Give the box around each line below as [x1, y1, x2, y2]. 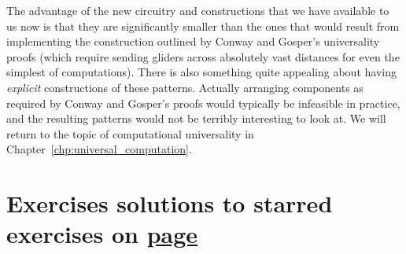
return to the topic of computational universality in [6, 125, 254, 142]
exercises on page [6, 218, 198, 250]
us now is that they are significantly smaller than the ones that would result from [6, 17, 400, 34]
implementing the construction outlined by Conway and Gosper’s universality [6, 33, 380, 50]
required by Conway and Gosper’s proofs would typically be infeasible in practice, [6, 94, 400, 111]
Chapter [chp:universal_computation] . [6, 141, 192, 157]
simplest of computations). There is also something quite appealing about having [6, 64, 397, 80]
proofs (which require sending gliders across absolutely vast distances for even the [6, 48, 400, 64]
